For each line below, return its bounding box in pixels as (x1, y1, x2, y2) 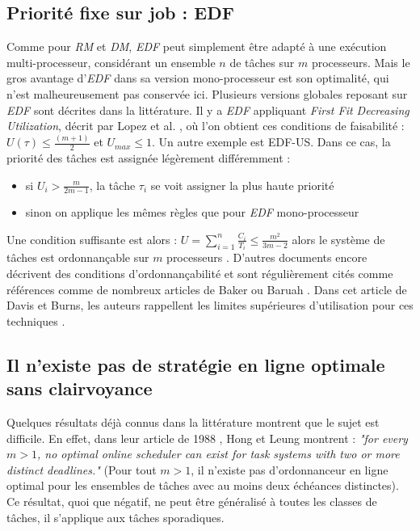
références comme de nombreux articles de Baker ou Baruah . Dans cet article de (6, 280, 407, 297)
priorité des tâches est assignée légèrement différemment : (6, 149, 291, 166)
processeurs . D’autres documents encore (166, 249, 367, 266)
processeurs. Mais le (311, 53, 410, 70)
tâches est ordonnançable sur (6, 249, 149, 266)
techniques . (6, 312, 65, 329)
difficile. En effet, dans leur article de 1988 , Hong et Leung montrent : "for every (6, 429, 408, 446)
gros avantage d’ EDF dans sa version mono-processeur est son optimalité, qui (6, 70, 389, 86)
